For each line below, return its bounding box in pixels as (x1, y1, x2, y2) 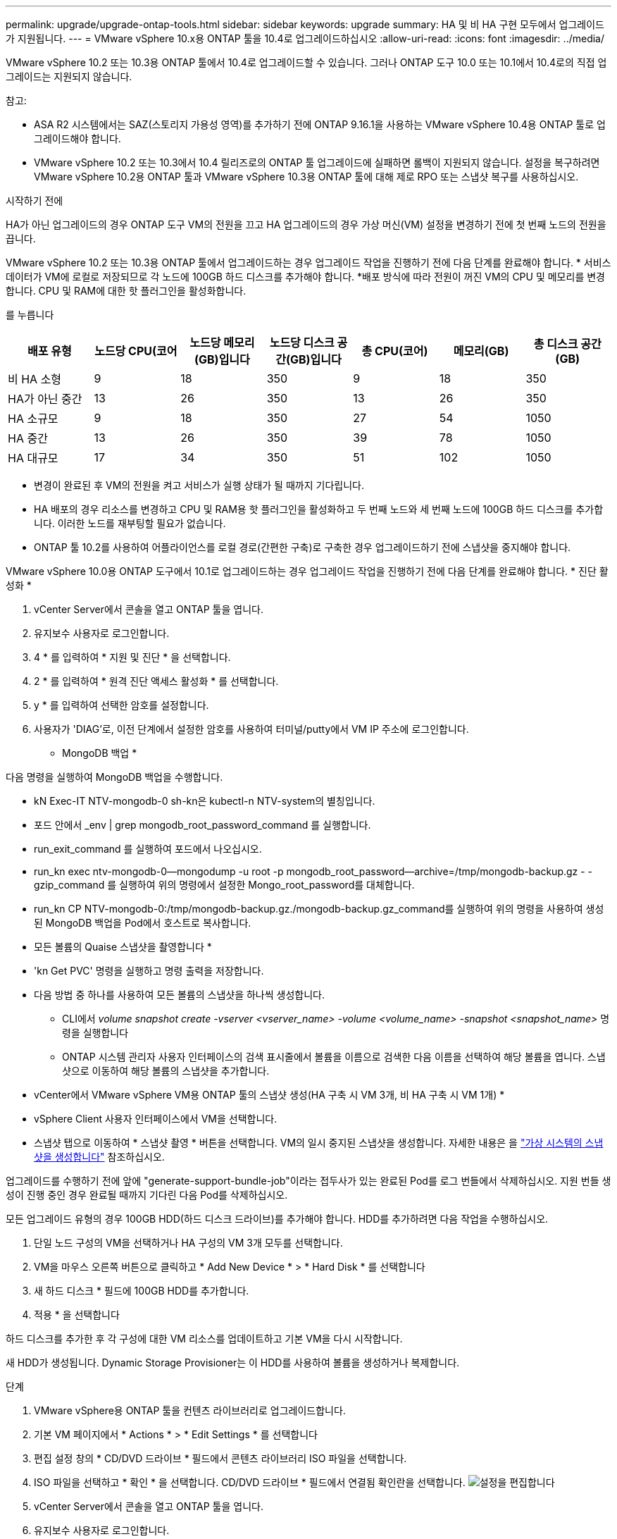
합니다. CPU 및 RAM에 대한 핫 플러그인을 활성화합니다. (6, 285, 247, 297)
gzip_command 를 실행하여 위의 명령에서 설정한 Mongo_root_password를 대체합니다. (34, 879, 415, 891)
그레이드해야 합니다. (34, 132, 121, 144)
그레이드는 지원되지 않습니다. (6, 70, 132, 82)
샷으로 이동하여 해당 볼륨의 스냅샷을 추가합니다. (62, 1065, 270, 1077)
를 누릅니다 (6, 309, 54, 321)
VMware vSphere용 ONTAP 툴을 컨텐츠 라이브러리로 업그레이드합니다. (34, 1404, 346, 1416)
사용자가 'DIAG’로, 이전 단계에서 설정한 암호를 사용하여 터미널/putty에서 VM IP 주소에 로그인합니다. (34, 723, 469, 735)
